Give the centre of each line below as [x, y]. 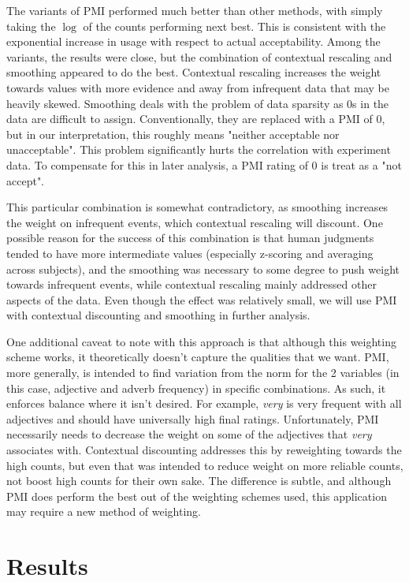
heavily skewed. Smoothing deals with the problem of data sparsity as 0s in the [198, 103]
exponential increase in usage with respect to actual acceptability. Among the [193, 41]
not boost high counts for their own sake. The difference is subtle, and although [199, 481]
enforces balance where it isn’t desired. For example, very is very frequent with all [204, 403]
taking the [31, 26]
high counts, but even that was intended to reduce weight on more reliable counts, [205, 465]
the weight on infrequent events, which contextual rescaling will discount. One [195, 222]
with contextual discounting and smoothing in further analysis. [158, 315]
